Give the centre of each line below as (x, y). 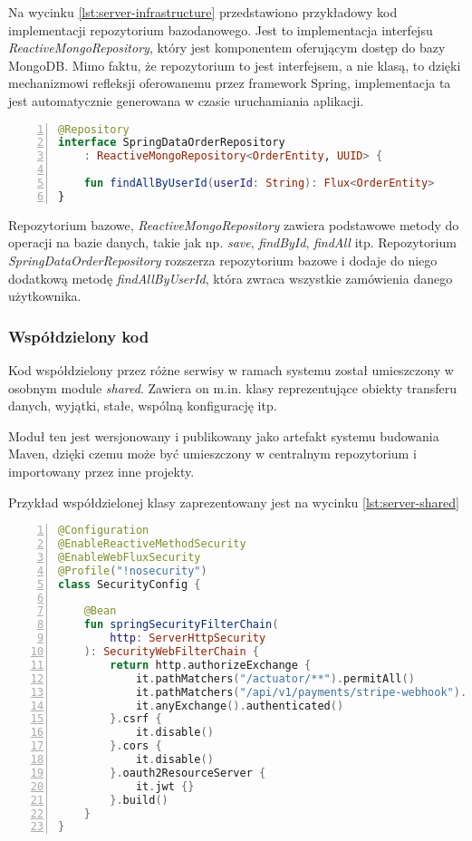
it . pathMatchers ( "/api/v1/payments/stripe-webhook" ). (301, 692)
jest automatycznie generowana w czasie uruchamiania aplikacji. (186, 100)
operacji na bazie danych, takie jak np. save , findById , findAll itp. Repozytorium (232, 242)
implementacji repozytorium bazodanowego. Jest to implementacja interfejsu (221, 29)
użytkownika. (45, 296)
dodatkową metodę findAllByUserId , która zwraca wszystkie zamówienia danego (231, 278)
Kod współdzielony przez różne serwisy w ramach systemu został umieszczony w (231, 370)
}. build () (139, 800)
